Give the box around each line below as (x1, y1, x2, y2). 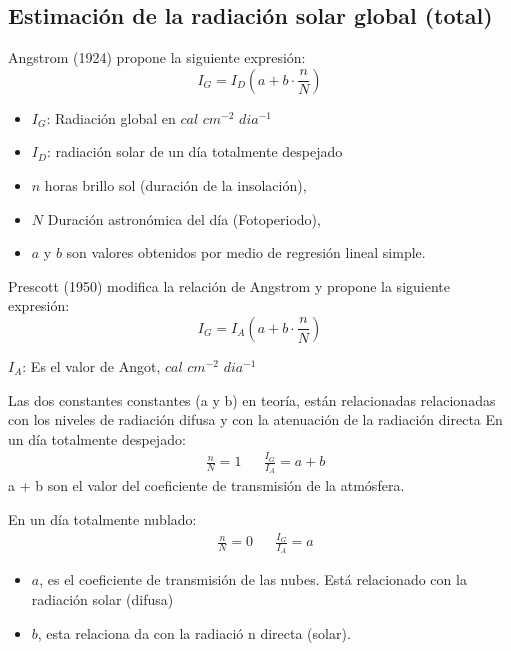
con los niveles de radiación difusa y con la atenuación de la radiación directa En (8, 409, 503, 430)
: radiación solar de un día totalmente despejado (46, 141, 343, 162)
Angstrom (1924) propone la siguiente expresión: (8, 47, 306, 68)
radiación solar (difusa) (31, 589, 174, 610)
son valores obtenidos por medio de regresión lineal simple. (66, 242, 426, 263)
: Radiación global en (46, 107, 176, 128)
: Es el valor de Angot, (22, 355, 161, 376)
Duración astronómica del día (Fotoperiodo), (47, 208, 321, 229)
